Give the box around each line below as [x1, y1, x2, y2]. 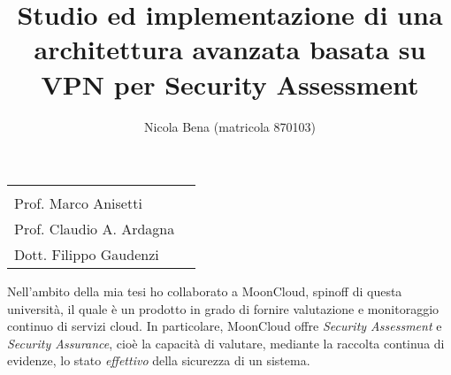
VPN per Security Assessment [41, 65, 419, 102]
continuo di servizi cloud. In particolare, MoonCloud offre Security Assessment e [7, 317, 442, 335]
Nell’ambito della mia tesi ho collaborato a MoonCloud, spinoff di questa [7, 282, 402, 301]
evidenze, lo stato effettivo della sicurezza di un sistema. [7, 351, 310, 370]
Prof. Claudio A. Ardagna [14, 218, 175, 240]
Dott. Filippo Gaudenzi [14, 244, 159, 265]
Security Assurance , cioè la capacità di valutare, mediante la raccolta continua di [7, 333, 445, 352]
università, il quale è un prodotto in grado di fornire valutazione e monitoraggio [7, 299, 440, 318]
